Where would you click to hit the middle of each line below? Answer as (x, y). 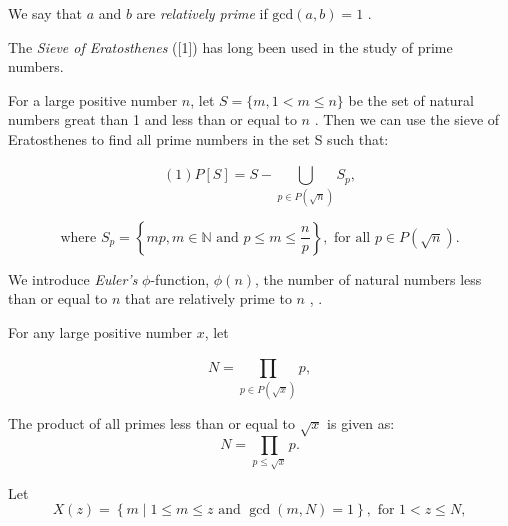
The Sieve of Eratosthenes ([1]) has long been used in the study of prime (230, 46)
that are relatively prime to (208, 298)
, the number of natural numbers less (368, 278)
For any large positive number (100, 331)
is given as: (361, 422)
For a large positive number (93, 99)
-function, (180, 278)
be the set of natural (411, 99)
